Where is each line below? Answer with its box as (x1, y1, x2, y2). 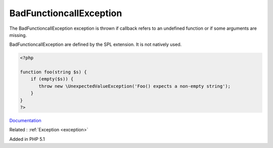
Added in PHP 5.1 (9, 136, 45, 142)
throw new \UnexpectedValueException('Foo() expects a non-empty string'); (38, 83, 231, 89)
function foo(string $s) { (20, 69, 87, 75)
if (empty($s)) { (30, 76, 74, 82)
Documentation (9, 118, 41, 124)
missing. (9, 32, 27, 38)
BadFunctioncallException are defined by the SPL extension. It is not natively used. (9, 41, 182, 47)
